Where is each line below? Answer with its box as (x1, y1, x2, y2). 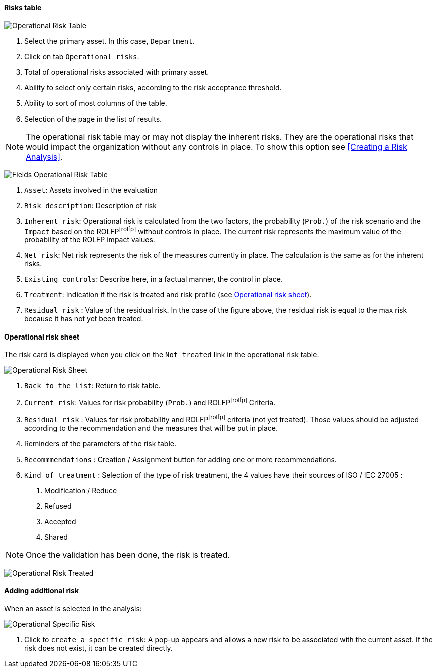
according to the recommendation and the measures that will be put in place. (24, 423, 278, 432)
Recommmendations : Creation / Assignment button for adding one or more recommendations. (24, 455, 337, 464)
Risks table (4, 3, 42, 12)
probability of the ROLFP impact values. (24, 235, 155, 244)
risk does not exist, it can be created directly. (24, 644, 173, 653)
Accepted (44, 517, 76, 526)
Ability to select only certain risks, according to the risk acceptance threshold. (24, 83, 282, 92)
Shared (44, 532, 68, 541)
